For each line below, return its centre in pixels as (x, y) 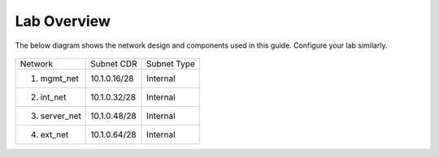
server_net (61, 116)
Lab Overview (63, 21)
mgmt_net (59, 78)
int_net (53, 97)
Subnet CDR (114, 63)
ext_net (54, 134)
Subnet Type (171, 63)
